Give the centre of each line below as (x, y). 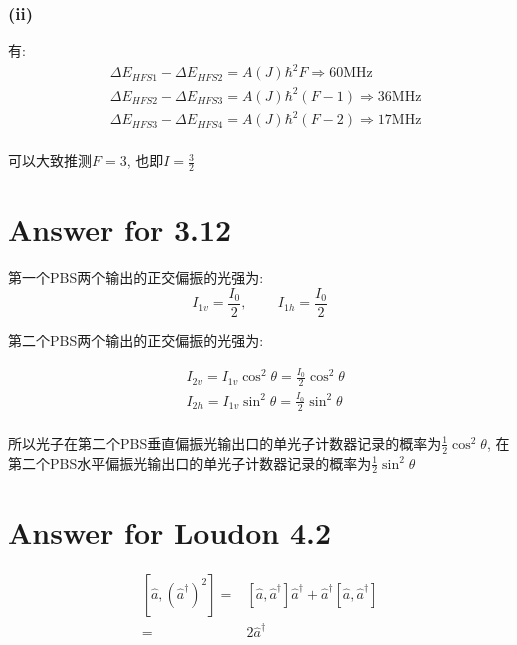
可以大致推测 (50, 160)
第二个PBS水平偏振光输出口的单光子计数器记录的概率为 (190, 462)
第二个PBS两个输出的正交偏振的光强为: (136, 340)
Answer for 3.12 (120, 229)
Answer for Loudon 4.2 (170, 531)
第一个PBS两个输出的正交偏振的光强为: (136, 277)
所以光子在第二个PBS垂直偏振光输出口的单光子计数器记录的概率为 (225, 442)
